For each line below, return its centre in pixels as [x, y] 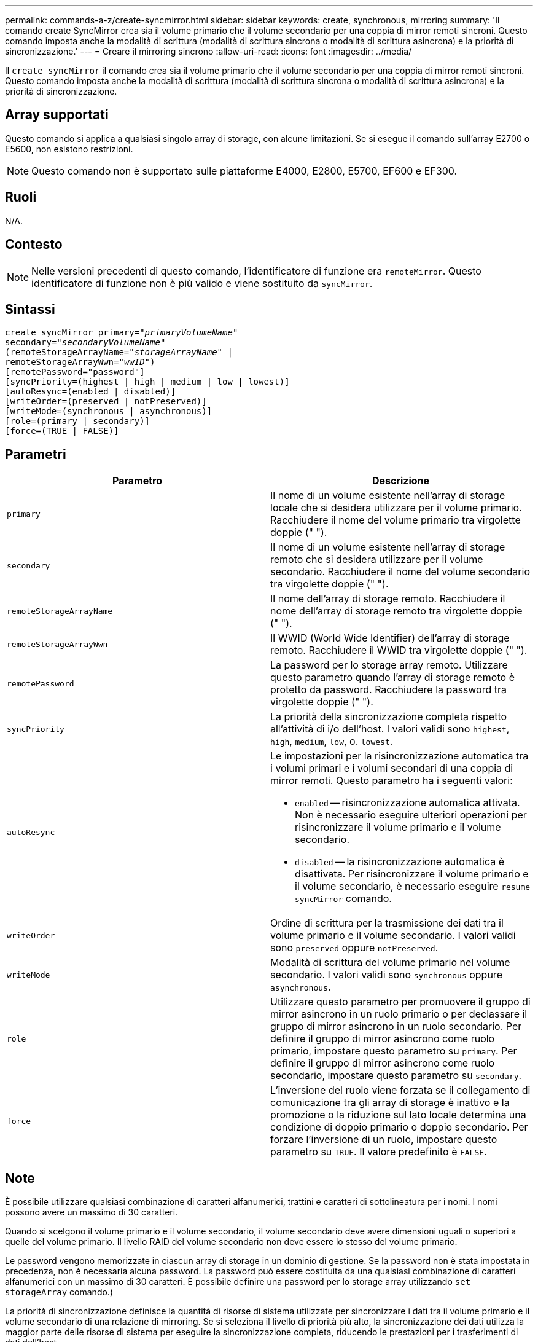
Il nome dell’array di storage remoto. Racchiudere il [388, 599]
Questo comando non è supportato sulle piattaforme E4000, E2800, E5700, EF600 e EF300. [244, 171]
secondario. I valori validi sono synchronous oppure [386, 975]
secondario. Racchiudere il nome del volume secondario [400, 572]
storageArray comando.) [59, 1292]
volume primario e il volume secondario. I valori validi [393, 936]
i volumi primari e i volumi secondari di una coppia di [392, 768]
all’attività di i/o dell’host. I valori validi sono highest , [390, 729]
